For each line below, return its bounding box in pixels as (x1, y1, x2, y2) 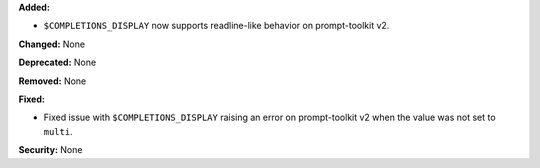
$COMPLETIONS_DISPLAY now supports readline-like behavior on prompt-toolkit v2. (43, 20, 390, 32)
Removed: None (18, 75, 87, 87)
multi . (43, 125, 74, 137)
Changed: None (18, 38, 85, 50)
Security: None (18, 144, 83, 156)
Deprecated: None (18, 56, 97, 69)
